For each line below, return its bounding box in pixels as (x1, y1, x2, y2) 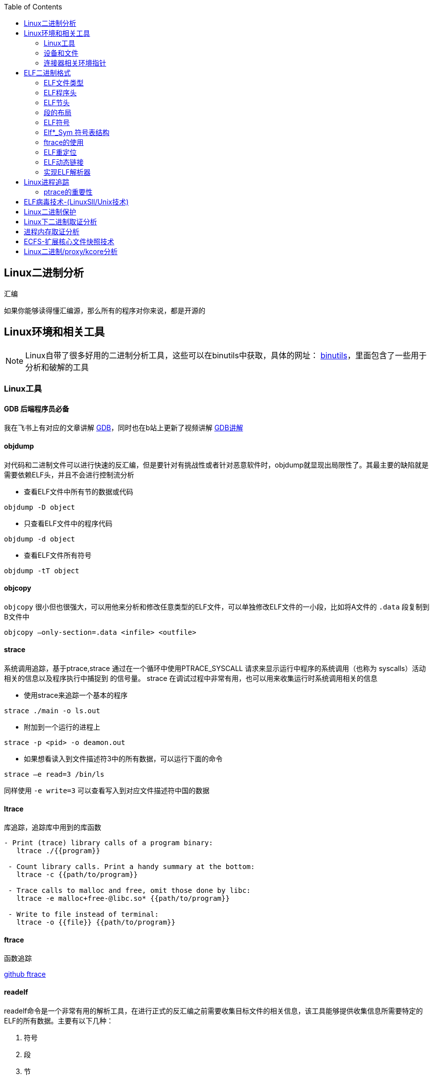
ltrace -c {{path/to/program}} (16, 871, 138, 879)
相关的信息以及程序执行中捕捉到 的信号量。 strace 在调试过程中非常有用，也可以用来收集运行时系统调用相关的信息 (4, 674, 378, 682)
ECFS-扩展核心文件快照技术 (24, 237, 115, 246)
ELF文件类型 (44, 78, 84, 87)
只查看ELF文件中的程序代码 (24, 519, 113, 528)
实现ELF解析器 (44, 168, 91, 176)
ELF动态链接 (44, 158, 84, 166)
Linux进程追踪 (24, 178, 69, 186)
